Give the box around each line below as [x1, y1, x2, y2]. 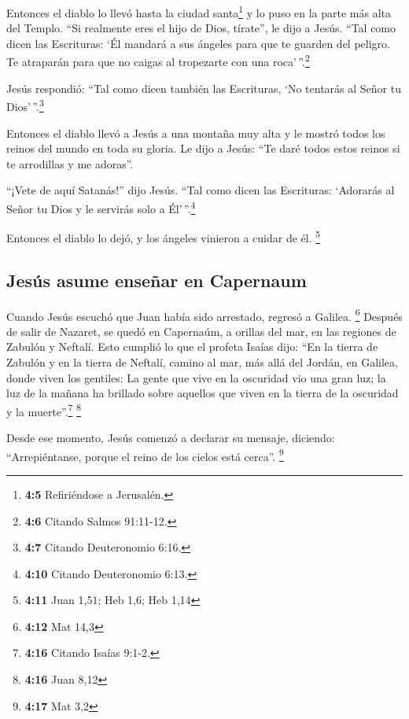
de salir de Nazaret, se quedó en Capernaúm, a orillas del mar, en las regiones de [6, 323, 396, 339]
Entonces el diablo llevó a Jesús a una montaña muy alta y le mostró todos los [6, 124, 385, 141]
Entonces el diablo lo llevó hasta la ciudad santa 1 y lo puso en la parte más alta [6, 2, 392, 20]
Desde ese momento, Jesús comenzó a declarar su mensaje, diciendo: [6, 430, 335, 446]
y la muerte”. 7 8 [6, 400, 81, 419]
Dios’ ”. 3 [6, 96, 44, 114]
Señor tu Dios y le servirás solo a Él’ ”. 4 [6, 197, 196, 216]
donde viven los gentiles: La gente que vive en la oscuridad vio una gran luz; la [6, 369, 386, 385]
